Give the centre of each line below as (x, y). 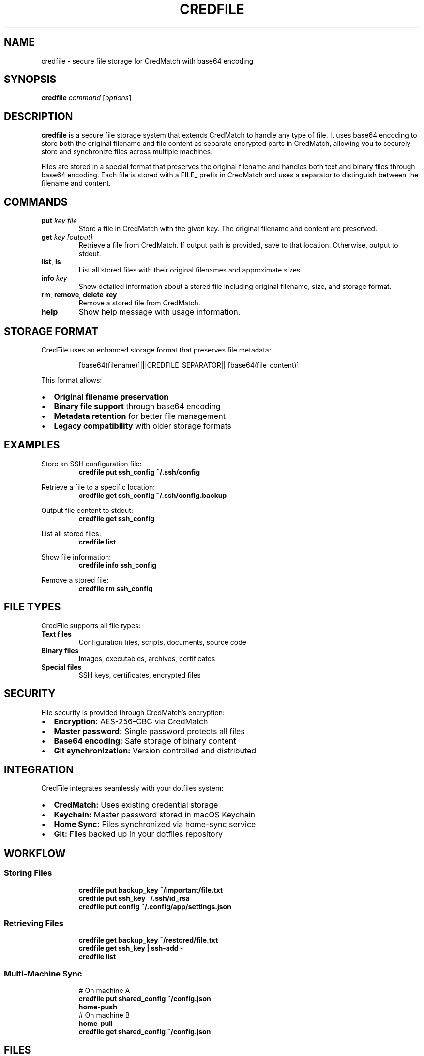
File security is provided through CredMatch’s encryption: (133, 712)
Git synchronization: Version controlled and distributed (155, 750)
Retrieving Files (34, 923)
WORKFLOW (35, 853)
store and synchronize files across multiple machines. (127, 152)
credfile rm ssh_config (116, 588)
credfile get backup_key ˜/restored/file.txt (148, 940)
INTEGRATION (39, 769)
